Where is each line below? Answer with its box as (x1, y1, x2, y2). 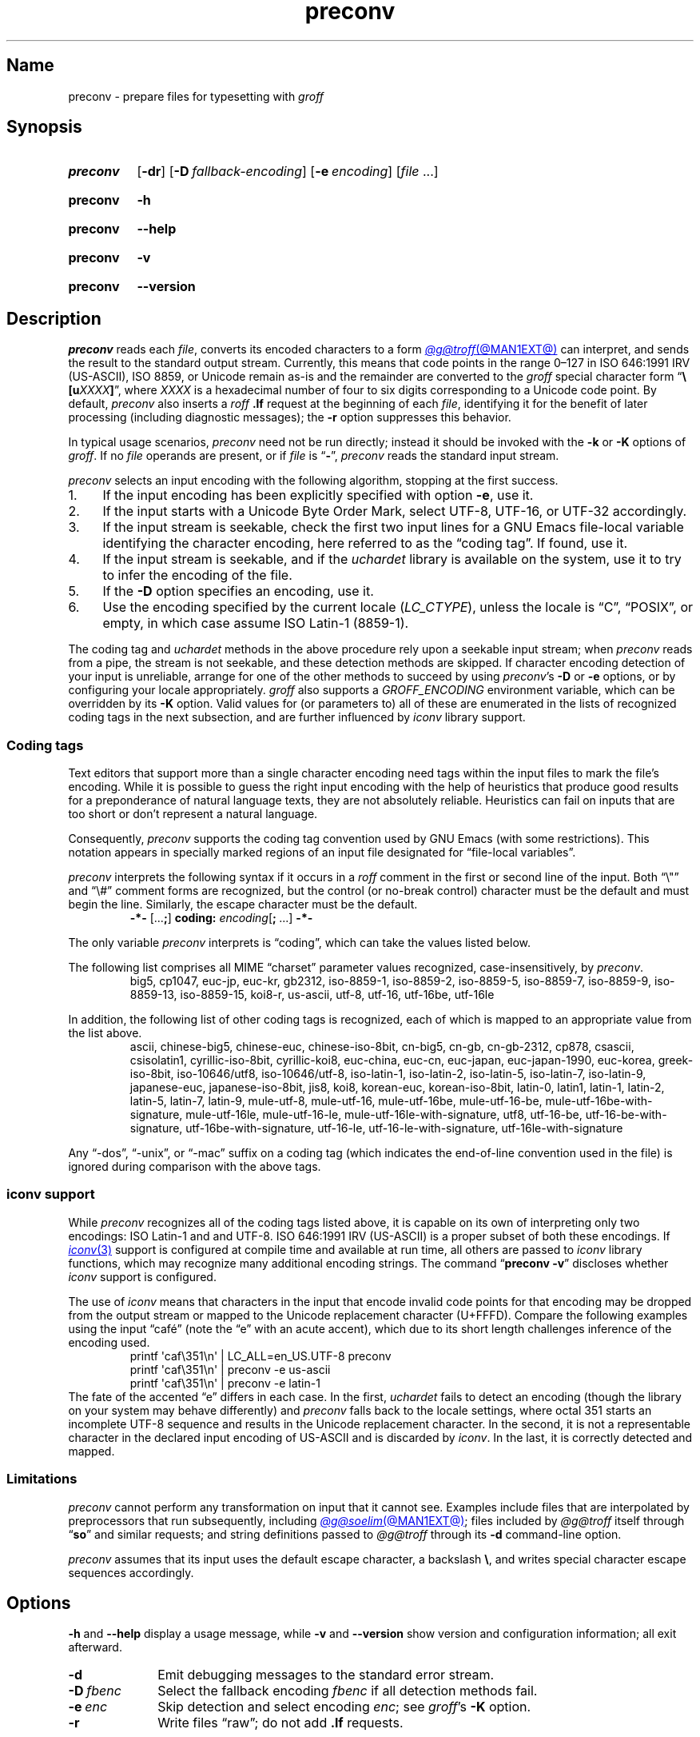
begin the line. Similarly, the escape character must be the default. (68, 897, 418, 912)
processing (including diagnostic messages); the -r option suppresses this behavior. (68, 410, 511, 425)
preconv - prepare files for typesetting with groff (68, 89, 324, 103)
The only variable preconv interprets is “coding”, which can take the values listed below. (68, 936, 531, 950)
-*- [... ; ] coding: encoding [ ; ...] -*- (129, 911, 313, 925)
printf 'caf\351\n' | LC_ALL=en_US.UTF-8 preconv (129, 1348, 392, 1363)
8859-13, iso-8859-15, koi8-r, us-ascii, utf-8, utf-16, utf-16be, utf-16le (129, 988, 495, 1002)
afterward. (68, 1640, 122, 1655)
